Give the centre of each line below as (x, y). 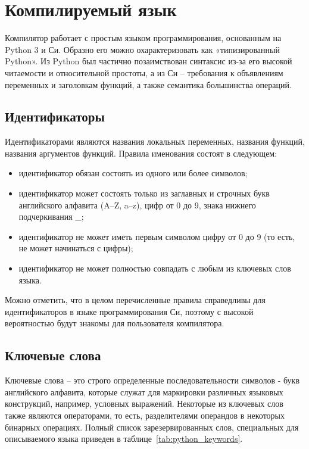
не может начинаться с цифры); (76, 248)
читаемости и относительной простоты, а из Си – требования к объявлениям (144, 72)
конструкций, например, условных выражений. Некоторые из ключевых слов (144, 403)
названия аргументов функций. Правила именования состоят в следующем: (141, 153)
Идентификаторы (55, 116)
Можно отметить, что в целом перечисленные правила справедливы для (135, 300)
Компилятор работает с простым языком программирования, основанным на (143, 38)
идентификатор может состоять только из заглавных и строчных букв (144, 193)
